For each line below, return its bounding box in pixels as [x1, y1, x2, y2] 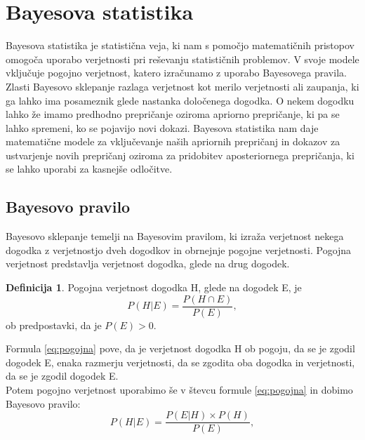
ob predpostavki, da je [6, 317, 102, 332]
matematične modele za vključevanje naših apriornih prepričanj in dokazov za [6, 134, 340, 149]
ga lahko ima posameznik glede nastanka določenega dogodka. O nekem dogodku [6, 93, 354, 107]
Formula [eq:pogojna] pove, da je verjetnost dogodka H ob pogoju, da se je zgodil [6, 341, 355, 356]
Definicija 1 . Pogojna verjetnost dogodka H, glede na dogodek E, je [6, 280, 302, 295]
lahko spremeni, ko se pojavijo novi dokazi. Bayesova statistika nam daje [6, 120, 319, 135]
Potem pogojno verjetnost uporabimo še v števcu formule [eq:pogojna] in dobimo [6, 382, 353, 397]
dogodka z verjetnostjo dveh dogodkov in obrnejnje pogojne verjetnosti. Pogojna [6, 242, 352, 257]
